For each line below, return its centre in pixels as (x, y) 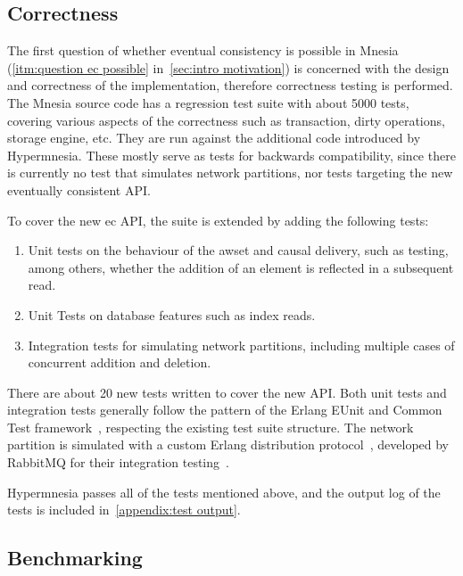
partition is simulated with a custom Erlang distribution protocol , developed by (228, 444)
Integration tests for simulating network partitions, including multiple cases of (241, 345)
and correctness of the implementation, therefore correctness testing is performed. (230, 85)
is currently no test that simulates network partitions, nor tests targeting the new (230, 173)
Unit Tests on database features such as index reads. (172, 314)
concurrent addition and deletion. (120, 362)
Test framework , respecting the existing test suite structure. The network (211, 427)
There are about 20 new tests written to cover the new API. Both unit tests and (227, 392)
